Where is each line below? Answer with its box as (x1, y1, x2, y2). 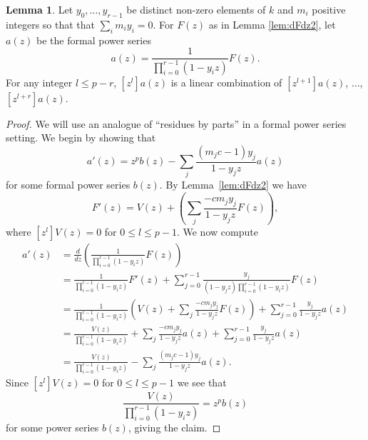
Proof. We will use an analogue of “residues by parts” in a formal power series (6, 116, 347, 131)
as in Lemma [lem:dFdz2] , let (208, 16, 336, 31)
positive (312, 2, 346, 16)
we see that (177, 375, 227, 390)
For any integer (6, 74, 73, 89)
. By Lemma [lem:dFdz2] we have (159, 177, 307, 192)
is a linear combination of (170, 74, 282, 89)
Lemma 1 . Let (6, 2, 73, 16)
